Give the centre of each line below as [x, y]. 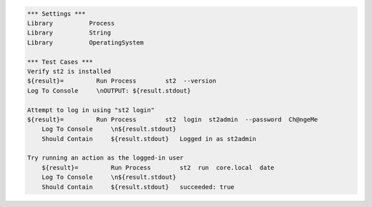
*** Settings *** [56, 13]
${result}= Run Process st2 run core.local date [158, 167]
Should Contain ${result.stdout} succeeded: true [138, 187]
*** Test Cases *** [60, 62]
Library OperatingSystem [85, 42]
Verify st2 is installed [69, 71]
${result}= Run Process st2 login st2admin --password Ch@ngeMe [173, 119]
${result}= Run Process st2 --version [122, 81]
